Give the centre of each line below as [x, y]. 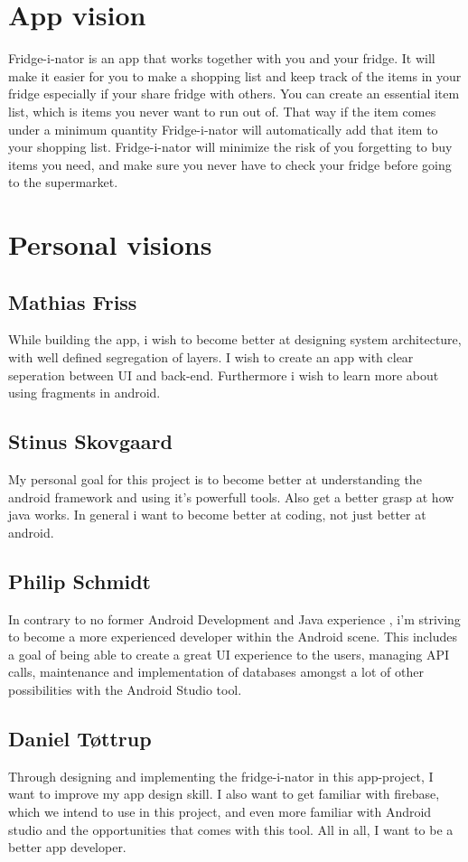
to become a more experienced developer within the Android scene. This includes [233, 637]
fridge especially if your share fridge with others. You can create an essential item [234, 94]
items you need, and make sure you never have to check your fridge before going [230, 164]
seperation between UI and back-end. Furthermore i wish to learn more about [224, 375]
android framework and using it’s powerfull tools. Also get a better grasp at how [231, 497]
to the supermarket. [63, 182]
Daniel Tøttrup [80, 738]
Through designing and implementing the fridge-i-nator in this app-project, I [221, 776]
